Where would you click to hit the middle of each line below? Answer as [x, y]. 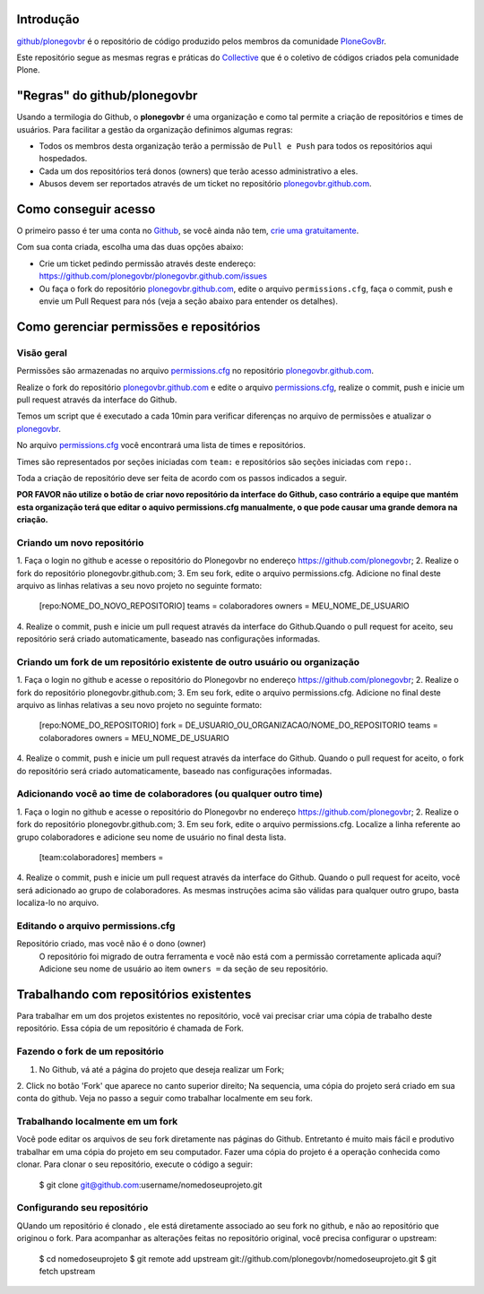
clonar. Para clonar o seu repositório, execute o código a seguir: [134, 1164]
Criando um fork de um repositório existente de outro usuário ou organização [188, 661]
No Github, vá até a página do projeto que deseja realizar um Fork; [162, 1069]
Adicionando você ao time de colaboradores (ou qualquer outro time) [169, 794]
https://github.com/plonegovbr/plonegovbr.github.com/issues [153, 276]
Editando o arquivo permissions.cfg [96, 926]
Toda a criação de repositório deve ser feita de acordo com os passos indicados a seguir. [181, 478]
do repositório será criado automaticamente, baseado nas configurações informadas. [174, 771]
